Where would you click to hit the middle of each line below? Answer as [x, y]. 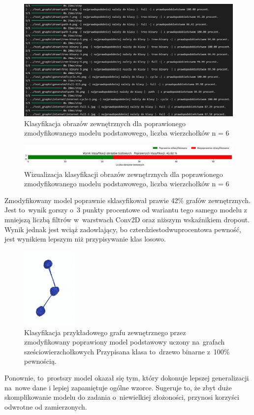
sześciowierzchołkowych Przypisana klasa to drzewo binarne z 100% [127, 351]
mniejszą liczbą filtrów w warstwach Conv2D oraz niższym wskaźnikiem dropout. [127, 220]
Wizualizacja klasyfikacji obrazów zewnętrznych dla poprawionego [124, 174]
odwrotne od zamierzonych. [46, 406]
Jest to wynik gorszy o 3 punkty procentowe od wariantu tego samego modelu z [126, 210]
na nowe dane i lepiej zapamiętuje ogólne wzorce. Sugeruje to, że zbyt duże [118, 387]
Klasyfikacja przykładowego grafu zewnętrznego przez [105, 332]
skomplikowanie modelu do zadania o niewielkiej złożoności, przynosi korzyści [122, 397]
